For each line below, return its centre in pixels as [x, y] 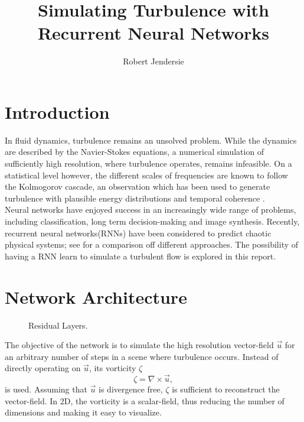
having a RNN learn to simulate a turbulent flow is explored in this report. [140, 256]
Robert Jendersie [153, 61]
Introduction [57, 111]
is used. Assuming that [46, 389]
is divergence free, [131, 389]
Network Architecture [96, 296]
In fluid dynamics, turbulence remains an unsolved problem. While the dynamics [151, 140]
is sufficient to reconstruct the [226, 389]
